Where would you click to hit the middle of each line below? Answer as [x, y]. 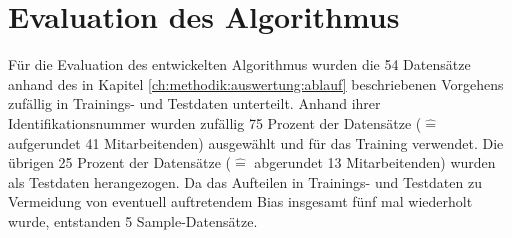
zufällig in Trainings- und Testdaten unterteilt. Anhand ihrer [194, 103]
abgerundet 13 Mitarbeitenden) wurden [375, 162]
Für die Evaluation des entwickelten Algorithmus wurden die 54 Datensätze [239, 64]
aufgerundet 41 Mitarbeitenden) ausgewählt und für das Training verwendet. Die [256, 142]
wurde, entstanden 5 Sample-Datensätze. [133, 220]
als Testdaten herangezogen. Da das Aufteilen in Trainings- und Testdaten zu [245, 181]
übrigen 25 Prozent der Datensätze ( [120, 162]
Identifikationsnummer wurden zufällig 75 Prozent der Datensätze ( [215, 122]
